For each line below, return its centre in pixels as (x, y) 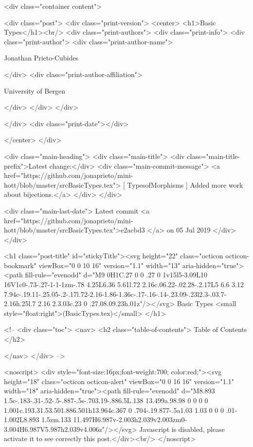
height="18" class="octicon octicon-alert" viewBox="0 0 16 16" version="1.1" (119, 381)
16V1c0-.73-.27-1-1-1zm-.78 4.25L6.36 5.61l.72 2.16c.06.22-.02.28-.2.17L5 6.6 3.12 (124, 284)
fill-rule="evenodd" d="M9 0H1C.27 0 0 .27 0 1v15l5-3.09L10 (116, 275)
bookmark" (20, 265)
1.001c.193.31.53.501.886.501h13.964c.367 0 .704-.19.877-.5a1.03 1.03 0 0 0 (114, 410)
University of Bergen (35, 90)
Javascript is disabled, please (182, 429)
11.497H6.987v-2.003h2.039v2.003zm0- (130, 419)
